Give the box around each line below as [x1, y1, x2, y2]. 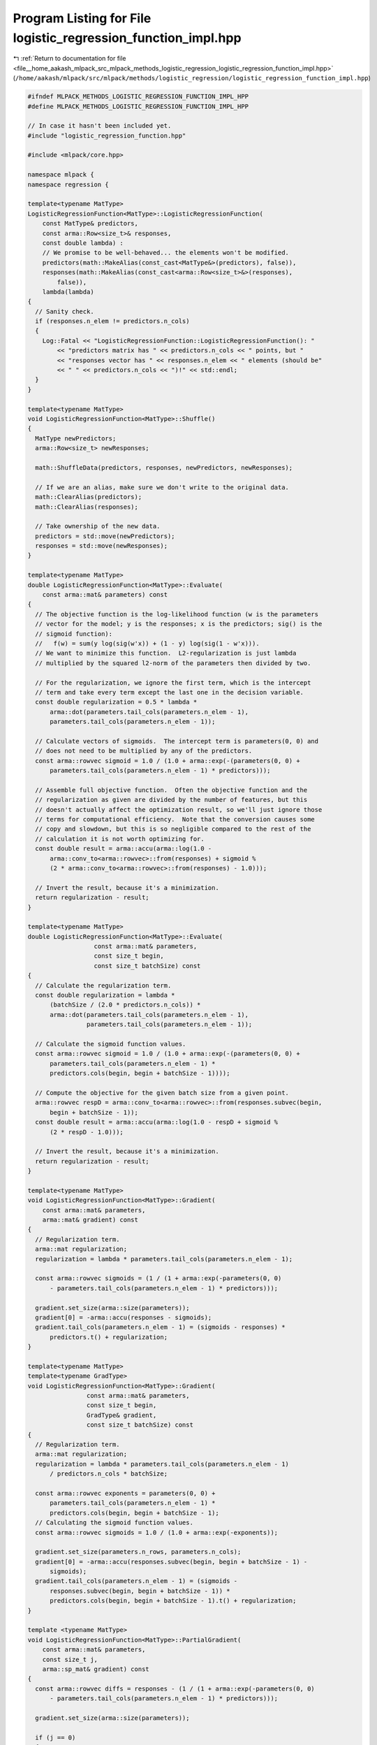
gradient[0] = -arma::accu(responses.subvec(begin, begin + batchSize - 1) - [35, 1557, 308, 1566]
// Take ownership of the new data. [35, 522, 161, 530]
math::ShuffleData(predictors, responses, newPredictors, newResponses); [35, 463, 293, 471]
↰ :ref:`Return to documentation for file [13, 54, 126, 63]
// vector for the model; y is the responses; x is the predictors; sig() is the [35, 620, 323, 628]
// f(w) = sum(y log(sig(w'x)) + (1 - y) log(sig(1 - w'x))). [35, 639, 260, 647]
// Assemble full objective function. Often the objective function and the [35, 786, 308, 794]
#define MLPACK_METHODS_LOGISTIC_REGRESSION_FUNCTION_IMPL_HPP [27, 102, 249, 110]
